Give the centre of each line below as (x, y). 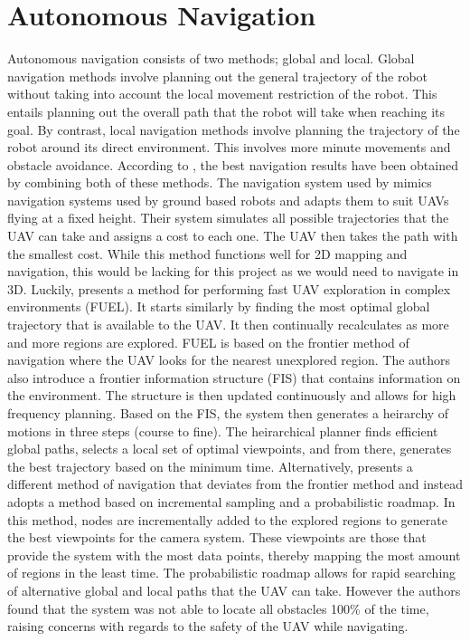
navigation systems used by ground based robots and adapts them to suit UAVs (228, 200)
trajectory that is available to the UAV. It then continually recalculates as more (228, 325)
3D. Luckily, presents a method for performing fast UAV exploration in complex (229, 288)
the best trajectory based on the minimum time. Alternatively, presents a (210, 466)
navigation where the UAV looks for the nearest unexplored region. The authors (229, 360)
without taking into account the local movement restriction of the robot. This (222, 94)
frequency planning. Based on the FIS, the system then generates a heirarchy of (228, 413)
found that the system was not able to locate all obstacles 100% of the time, (218, 608)
